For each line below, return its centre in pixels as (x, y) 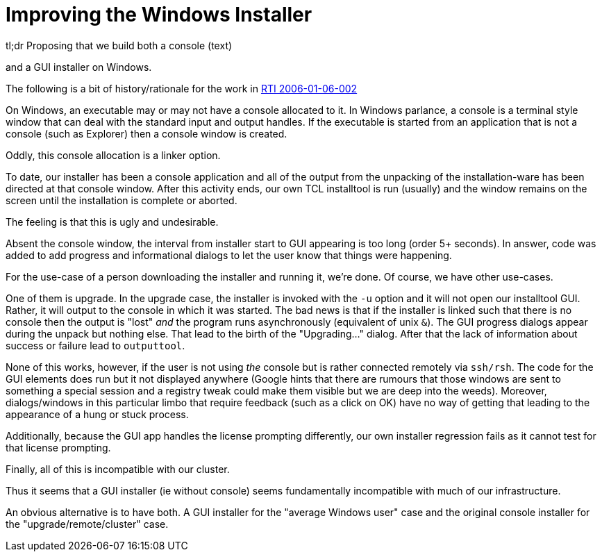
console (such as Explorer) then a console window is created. (147, 133)
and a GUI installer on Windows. (79, 67)
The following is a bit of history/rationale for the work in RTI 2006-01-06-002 (182, 88)
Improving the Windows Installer (159, 15)
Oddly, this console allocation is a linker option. (113, 155)
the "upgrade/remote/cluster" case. (87, 524)
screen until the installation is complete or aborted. (122, 200)
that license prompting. (58, 447)
